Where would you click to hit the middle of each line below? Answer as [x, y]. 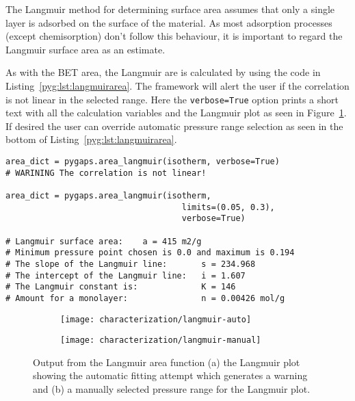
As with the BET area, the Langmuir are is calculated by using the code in [163, 72]
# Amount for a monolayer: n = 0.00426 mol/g [145, 298]
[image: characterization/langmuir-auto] [156, 319]
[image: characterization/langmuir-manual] [161, 340]
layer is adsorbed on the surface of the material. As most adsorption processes [169, 22]
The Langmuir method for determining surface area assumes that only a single [170, 9]
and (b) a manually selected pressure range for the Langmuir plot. [172, 389]
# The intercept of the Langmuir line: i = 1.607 [126, 275]
